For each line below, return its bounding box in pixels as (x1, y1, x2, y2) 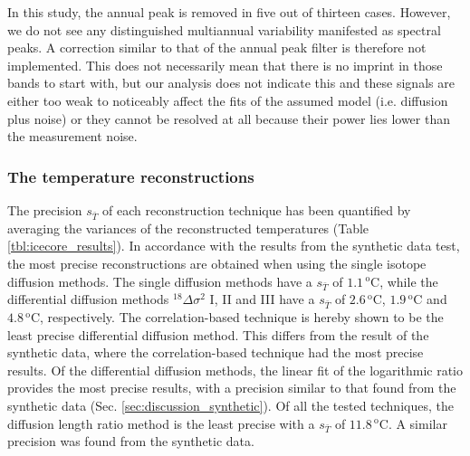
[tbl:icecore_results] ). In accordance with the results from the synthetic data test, (7, 236, 460, 255)
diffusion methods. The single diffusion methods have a (7, 271, 312, 290)
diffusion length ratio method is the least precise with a (7, 413, 315, 432)
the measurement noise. (7, 127, 138, 146)
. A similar (388, 413, 447, 432)
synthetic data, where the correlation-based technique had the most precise (7, 343, 424, 362)
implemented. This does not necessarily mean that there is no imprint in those (7, 55, 443, 74)
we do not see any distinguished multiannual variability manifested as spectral (7, 20, 441, 39)
